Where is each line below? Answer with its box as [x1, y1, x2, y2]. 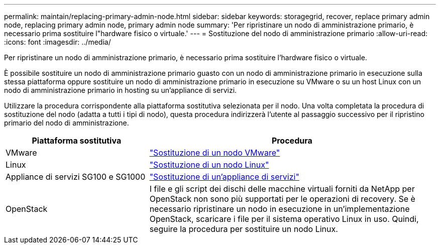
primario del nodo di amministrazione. [4, 118, 129, 127]
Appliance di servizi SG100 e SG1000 [6, 172, 146, 182]
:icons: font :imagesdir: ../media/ [4, 38, 111, 46]
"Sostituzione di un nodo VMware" [149, 148, 280, 158]
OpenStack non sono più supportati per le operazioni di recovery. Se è [149, 194, 415, 204]
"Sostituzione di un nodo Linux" [149, 160, 269, 170]
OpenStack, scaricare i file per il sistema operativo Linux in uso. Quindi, [149, 214, 419, 224]
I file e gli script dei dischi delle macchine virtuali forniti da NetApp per [149, 184, 415, 194]
